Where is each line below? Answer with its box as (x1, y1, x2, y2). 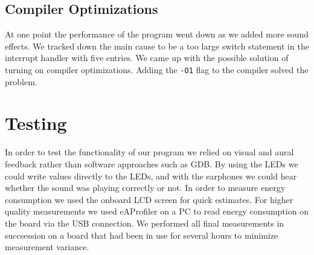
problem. (5, 75, 37, 88)
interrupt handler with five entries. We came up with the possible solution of (5, 51, 289, 64)
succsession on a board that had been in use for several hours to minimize (5, 228, 278, 241)
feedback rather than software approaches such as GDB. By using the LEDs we (5, 157, 298, 170)
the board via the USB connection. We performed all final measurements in (5, 216, 284, 229)
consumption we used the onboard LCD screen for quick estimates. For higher (5, 193, 293, 205)
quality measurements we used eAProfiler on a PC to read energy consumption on (5, 205, 309, 218)
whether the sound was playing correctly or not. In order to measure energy (5, 181, 286, 194)
